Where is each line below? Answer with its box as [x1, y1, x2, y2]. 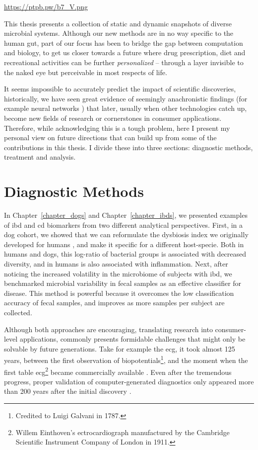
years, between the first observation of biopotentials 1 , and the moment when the [4, 354, 248, 365]
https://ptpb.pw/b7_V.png [4, 1, 88, 11]
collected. [4, 307, 32, 317]
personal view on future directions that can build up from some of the [4, 132, 217, 143]
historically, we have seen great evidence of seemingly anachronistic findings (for [4, 93, 248, 103]
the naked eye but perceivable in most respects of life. [4, 67, 167, 77]
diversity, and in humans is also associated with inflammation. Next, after [4, 259, 228, 269]
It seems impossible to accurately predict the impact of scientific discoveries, [4, 84, 236, 94]
